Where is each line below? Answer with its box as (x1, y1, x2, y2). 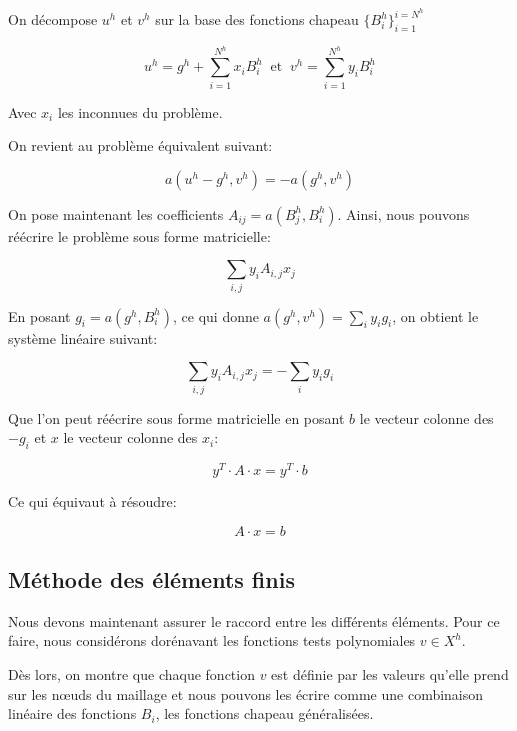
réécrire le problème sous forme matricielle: (8, 225, 271, 246)
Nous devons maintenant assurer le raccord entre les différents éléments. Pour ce (8, 610, 500, 631)
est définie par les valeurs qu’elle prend (271, 664, 509, 685)
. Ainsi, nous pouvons (337, 203, 470, 224)
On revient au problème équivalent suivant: (8, 135, 273, 156)
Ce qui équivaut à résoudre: (8, 491, 177, 512)
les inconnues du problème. (57, 101, 223, 122)
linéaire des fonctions (8, 703, 137, 724)
